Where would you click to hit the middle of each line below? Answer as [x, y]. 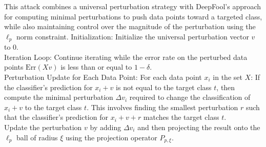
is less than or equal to [96, 67]
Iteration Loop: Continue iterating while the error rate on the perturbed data [126, 57]
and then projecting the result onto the [199, 127]
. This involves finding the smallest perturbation [162, 107]
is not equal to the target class [164, 87]
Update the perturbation [43, 127]
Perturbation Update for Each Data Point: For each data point [103, 77]
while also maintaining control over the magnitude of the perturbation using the [130, 26]
